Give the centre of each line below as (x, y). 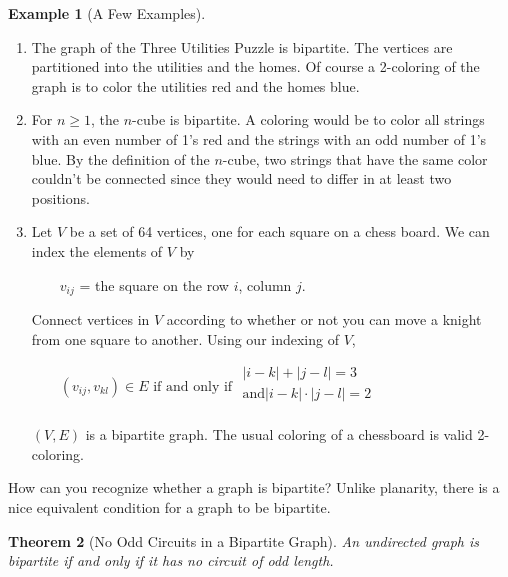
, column (265, 284)
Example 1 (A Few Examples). (107, 13)
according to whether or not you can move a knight (324, 318)
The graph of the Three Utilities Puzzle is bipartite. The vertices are (242, 46)
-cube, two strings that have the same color (355, 158)
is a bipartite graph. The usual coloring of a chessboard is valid (279, 434)
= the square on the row (154, 284)
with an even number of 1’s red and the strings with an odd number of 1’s (259, 138)
